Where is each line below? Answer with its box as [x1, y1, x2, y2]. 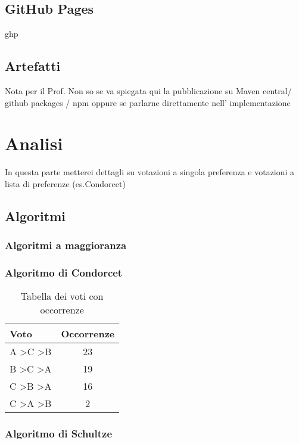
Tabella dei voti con [20, 289, 104, 303]
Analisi [5, 131, 63, 156]
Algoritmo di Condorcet [5, 265, 123, 280]
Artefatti [5, 57, 61, 75]
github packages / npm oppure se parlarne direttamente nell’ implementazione [5, 96, 291, 108]
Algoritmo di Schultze [5, 426, 113, 441]
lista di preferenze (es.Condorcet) [5, 177, 126, 190]
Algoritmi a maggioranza [5, 238, 127, 253]
